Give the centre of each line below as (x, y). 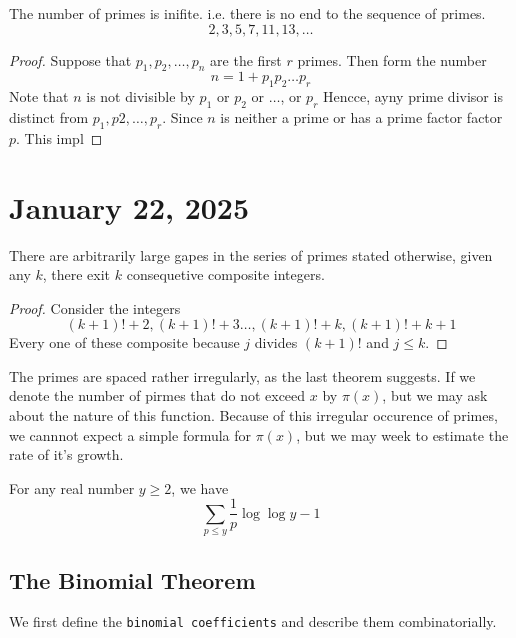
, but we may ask (435, 395)
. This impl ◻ (59, 137)
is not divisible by (140, 96)
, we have (200, 487)
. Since (182, 116)
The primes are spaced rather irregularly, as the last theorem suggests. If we (242, 375)
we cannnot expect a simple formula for (130, 434)
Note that (39, 96)
